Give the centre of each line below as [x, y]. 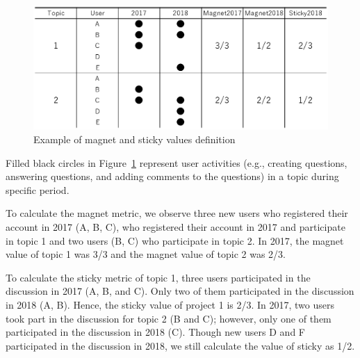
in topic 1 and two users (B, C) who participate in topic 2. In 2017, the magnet [175, 240]
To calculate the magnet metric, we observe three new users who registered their [177, 213]
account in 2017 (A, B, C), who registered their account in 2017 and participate [175, 227]
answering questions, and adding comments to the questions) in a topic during [172, 176]
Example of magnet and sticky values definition [134, 139]
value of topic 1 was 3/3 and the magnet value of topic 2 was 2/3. [146, 254]
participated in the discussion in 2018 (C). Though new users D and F [155, 332]
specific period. [38, 189]
